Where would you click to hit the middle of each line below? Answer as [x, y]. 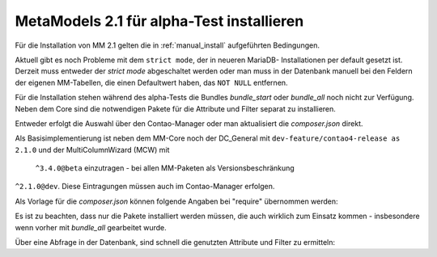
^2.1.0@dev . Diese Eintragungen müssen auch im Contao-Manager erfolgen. [145, 187]
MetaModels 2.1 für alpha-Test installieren [159, 21]
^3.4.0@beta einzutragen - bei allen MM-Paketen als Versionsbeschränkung [165, 168]
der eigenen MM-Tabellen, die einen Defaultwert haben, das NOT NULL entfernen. [151, 82]
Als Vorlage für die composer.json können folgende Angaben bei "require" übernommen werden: [177, 201]
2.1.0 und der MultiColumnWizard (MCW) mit [92, 150]
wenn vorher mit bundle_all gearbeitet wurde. [91, 227]
